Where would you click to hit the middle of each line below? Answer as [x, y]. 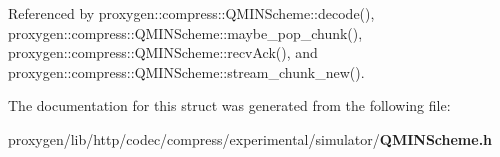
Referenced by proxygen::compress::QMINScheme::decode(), [191, 13]
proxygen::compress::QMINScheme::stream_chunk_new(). [186, 71]
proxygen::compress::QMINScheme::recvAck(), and [163, 52]
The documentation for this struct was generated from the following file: [229, 105]
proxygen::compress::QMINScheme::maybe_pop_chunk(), [185, 32]
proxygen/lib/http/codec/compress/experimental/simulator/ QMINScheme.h [250, 138]
